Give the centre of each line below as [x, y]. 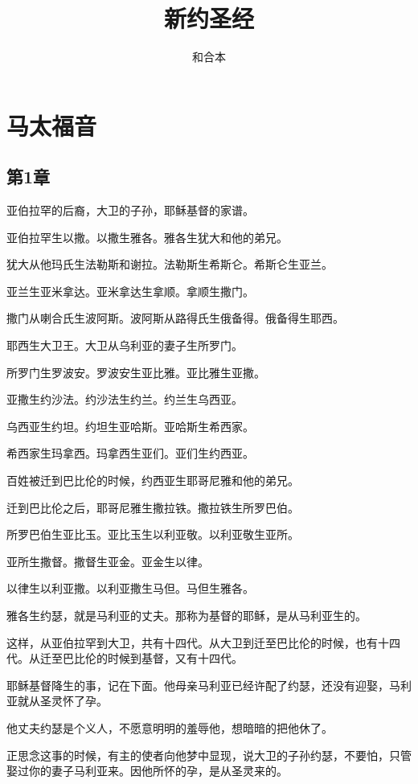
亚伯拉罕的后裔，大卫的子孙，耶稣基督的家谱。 [130, 210]
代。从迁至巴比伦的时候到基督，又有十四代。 [125, 658]
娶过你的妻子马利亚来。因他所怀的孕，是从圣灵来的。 [147, 771]
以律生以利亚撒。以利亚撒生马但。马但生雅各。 [130, 588]
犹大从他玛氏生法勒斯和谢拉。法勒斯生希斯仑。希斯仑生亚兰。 [170, 264]
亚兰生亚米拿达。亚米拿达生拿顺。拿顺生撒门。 [130, 291]
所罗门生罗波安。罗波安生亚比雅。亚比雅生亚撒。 [136, 372]
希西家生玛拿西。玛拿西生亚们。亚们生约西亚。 [130, 453]
